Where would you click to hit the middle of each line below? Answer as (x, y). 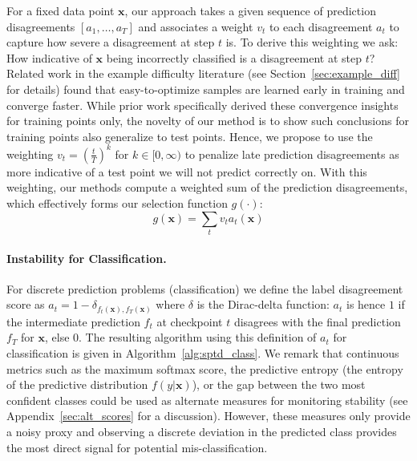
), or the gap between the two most (279, 384)
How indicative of (49, 57)
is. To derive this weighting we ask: (312, 42)
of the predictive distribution (77, 384)
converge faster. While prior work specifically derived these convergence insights (202, 105)
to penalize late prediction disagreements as (292, 154)
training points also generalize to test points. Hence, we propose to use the (190, 136)
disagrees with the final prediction (317, 321)
